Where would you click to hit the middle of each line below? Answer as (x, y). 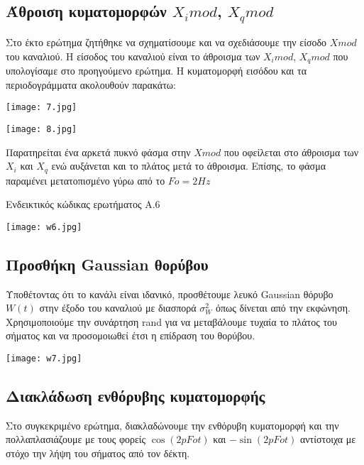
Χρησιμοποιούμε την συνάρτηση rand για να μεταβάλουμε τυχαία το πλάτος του (172, 321)
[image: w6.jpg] (44, 227)
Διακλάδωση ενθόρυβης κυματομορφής (136, 396)
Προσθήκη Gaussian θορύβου (107, 264)
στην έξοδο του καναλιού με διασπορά (118, 308)
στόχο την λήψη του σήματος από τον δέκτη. (98, 453)
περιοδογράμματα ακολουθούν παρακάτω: (91, 84)
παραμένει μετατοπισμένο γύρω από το (86, 180)
